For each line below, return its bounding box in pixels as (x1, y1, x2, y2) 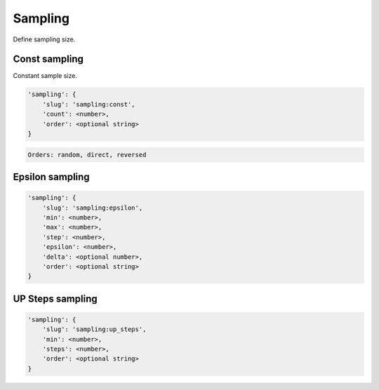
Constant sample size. (13, 72, 77, 80)
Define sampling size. (13, 35, 76, 43)
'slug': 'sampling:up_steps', (42, 325, 147, 333)
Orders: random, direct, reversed (27, 151, 147, 159)
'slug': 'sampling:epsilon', (42, 203, 143, 212)
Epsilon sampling (13, 170, 91, 182)
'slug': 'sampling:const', (42, 100, 136, 108)
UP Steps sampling (13, 292, 98, 304)
